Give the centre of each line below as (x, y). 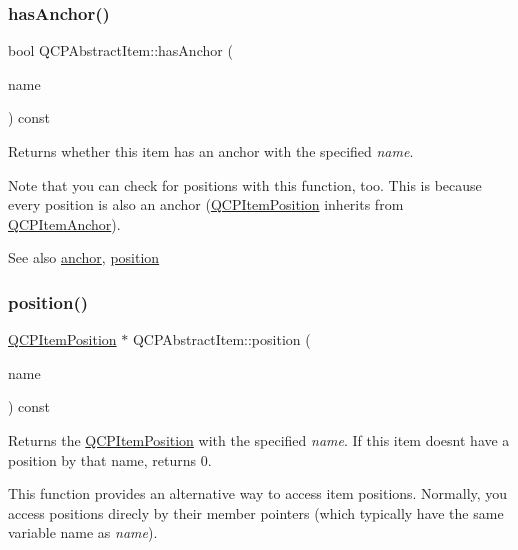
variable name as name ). (83, 532)
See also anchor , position (84, 257)
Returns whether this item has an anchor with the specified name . (211, 151)
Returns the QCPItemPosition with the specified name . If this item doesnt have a (259, 439)
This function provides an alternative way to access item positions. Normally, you (258, 493)
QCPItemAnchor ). (64, 223)
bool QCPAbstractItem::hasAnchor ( (120, 50)
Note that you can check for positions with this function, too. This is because (245, 184)
